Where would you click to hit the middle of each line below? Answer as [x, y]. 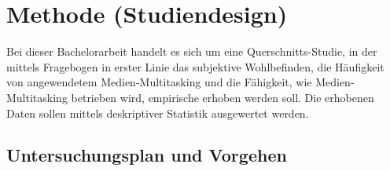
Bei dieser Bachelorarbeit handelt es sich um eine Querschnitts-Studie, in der [192, 51]
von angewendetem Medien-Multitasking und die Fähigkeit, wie [159, 82]
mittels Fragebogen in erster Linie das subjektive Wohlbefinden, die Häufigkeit [195, 66]
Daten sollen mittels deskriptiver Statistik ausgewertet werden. [158, 113]
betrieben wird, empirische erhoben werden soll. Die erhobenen [223, 97]
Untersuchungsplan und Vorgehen [147, 155]
